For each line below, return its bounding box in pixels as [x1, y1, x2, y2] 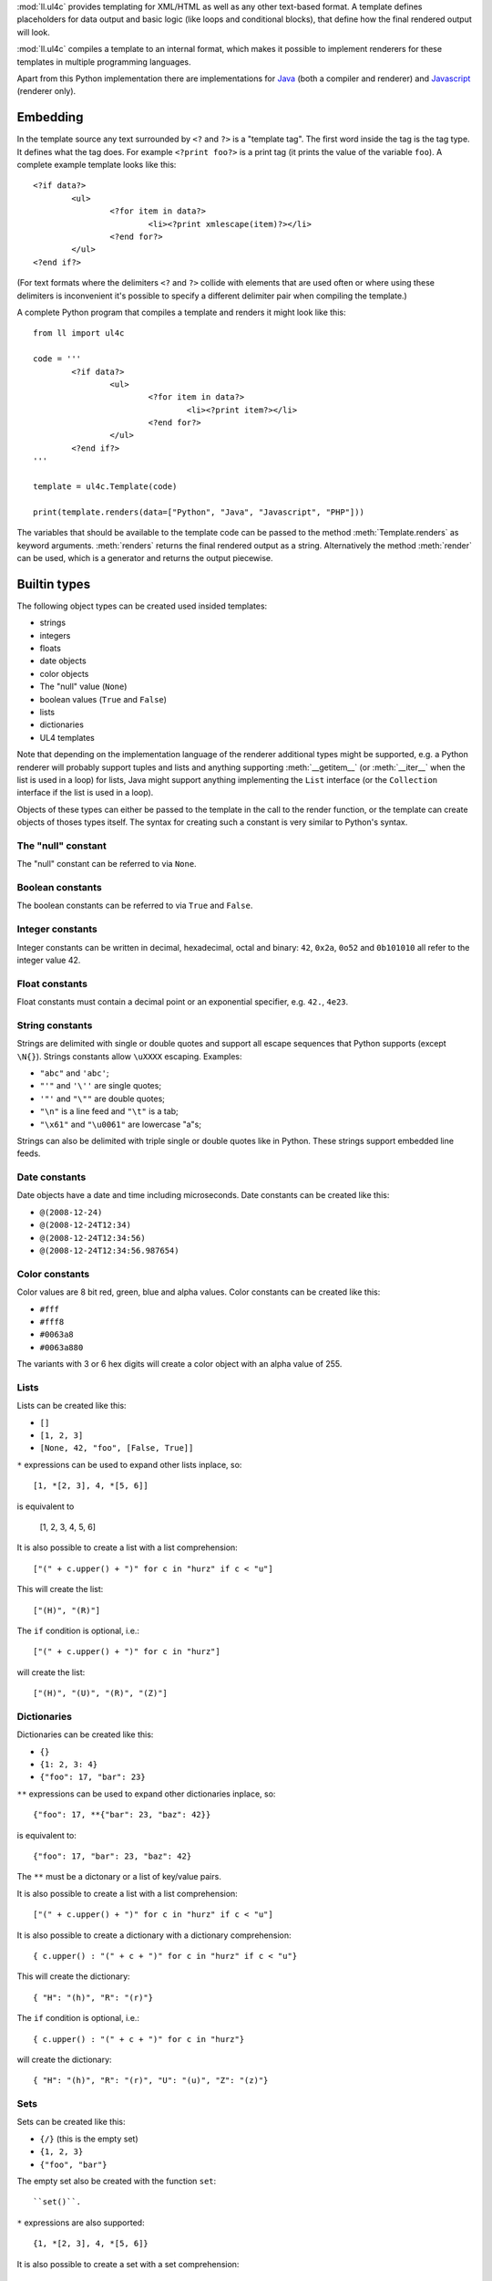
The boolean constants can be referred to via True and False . [16, 900, 253, 911]
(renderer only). [16, 86, 77, 97]
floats [39, 643, 61, 654]
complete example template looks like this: [16, 160, 177, 171]
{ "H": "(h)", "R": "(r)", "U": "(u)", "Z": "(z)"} [33, 2076, 269, 2086]
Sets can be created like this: [16, 2117, 127, 2128]
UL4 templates [39, 732, 96, 743]
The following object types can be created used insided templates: [16, 600, 268, 611]
